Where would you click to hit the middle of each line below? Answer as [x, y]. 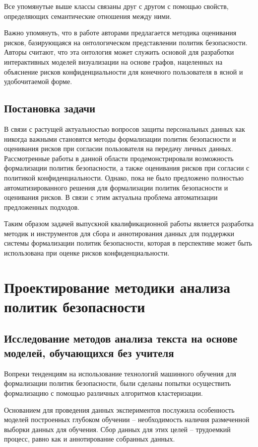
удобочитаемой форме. [38, 81]
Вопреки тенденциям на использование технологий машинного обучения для [120, 373]
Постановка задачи [50, 108]
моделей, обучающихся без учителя [89, 353]
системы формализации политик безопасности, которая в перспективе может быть [128, 243]
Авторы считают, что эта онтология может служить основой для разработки [119, 52]
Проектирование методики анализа [117, 287]
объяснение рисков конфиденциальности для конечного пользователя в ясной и [124, 71]
